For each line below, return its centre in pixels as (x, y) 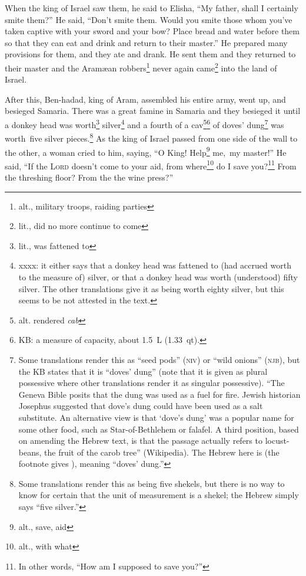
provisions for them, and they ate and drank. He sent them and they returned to (150, 54)
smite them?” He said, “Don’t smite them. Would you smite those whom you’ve (149, 19)
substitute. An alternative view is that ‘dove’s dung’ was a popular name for (156, 417)
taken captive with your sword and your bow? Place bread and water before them (152, 31)
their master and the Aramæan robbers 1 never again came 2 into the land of (141, 67)
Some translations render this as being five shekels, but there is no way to (152, 483)
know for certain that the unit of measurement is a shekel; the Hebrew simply (159, 495)
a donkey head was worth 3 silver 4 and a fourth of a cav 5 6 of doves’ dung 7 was (144, 124)
